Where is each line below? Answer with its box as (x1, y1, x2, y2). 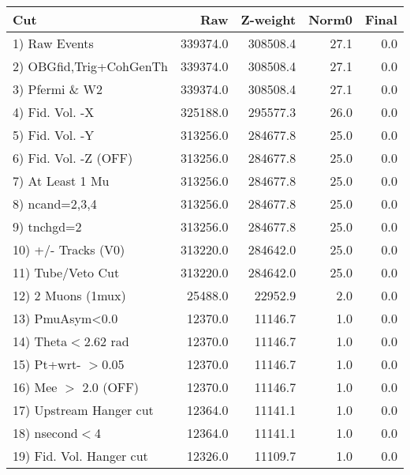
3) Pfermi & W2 (13, 80, 103, 98)
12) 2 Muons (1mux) (13, 286, 126, 304)
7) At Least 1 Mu (13, 172, 110, 190)
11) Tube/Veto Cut (13, 263, 120, 281)
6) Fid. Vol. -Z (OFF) (13, 149, 133, 167)
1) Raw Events (13, 34, 94, 52)
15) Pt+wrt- (13, 355, 81, 373)
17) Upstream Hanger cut (13, 401, 154, 419)
